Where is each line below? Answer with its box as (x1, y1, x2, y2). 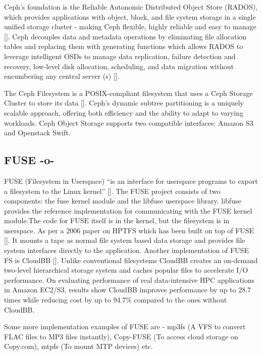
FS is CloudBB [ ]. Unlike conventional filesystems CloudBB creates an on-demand (4, 255, 258, 265)
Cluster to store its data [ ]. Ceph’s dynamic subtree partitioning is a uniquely (4, 97, 244, 108)
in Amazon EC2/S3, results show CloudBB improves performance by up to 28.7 (4, 284, 251, 295)
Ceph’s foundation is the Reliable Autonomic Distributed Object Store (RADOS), (4, 2, 258, 12)
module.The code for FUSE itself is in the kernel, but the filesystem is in (4, 215, 230, 226)
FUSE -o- (4, 152, 55, 168)
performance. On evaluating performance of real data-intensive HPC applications (4, 274, 255, 285)
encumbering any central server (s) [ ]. (4, 71, 120, 81)
